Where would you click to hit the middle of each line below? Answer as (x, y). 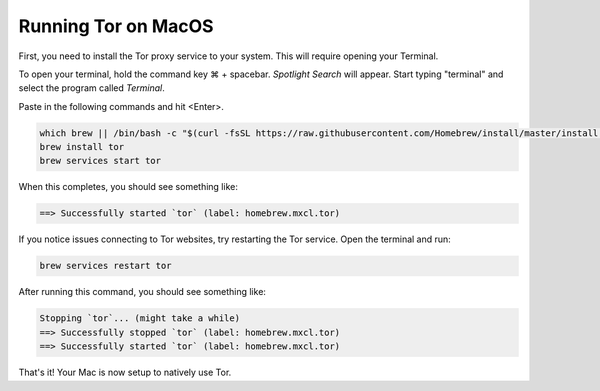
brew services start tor (100, 161)
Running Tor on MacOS (116, 26)
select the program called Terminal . (91, 88)
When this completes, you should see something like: (128, 187)
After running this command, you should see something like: (142, 292)
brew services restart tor (105, 266)
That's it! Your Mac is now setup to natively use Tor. (125, 372)
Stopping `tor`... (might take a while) (139, 318)
